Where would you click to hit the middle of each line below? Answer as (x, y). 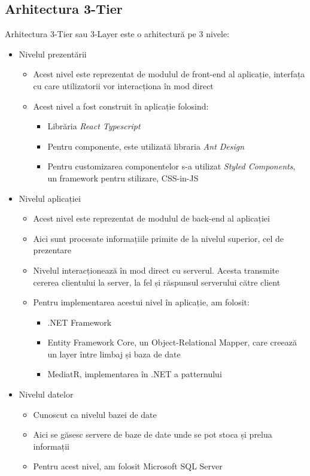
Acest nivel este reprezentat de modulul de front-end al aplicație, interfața (169, 74)
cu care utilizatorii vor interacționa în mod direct (123, 85)
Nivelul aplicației (50, 198)
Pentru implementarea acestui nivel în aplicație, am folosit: (141, 302)
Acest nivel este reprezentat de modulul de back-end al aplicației (151, 218)
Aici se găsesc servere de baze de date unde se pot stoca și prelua (153, 434)
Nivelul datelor (46, 394)
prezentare (52, 250)
